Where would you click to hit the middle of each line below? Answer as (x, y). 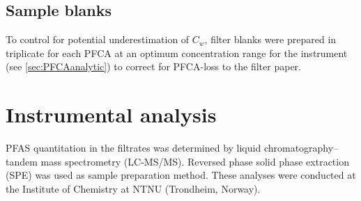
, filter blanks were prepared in (270, 39)
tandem (22, 161)
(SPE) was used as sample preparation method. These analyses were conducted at (181, 175)
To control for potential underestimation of (98, 39)
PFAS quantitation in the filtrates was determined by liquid (133, 148)
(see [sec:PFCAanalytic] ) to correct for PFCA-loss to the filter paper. (153, 66)
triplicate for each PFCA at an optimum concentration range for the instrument (177, 53)
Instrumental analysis (111, 114)
